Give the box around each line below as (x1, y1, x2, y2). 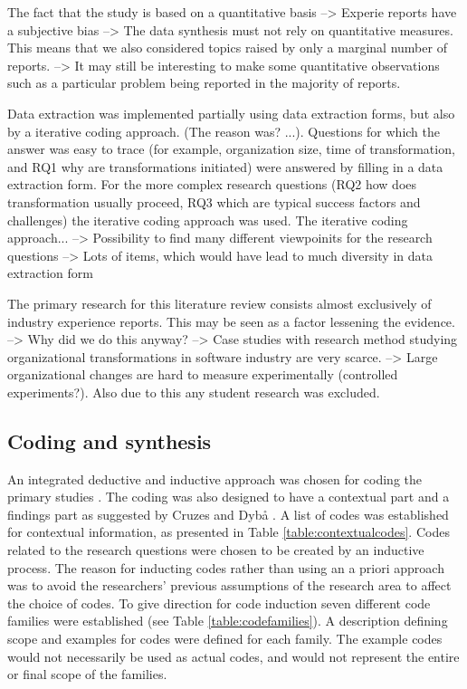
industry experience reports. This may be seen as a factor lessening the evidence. (7, 311, 455, 330)
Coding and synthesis (7, 426, 212, 455)
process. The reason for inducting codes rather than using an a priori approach (7, 558, 444, 577)
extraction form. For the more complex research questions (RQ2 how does (7, 175, 417, 194)
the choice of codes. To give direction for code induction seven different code (7, 593, 431, 612)
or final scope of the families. (7, 665, 167, 684)
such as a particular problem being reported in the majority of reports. (7, 73, 401, 92)
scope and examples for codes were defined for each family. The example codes (7, 629, 443, 648)
